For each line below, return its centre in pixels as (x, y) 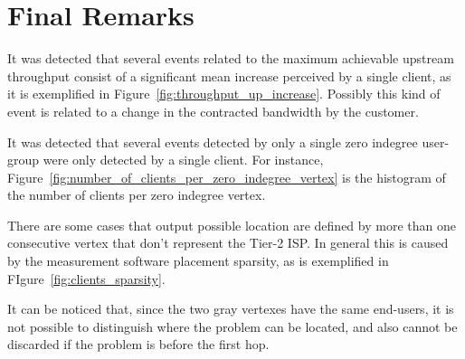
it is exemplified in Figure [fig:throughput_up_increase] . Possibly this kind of (224, 94)
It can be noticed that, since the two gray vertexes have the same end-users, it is (231, 309)
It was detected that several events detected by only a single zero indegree (213, 142)
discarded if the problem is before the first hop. (138, 344)
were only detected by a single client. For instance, (183, 160)
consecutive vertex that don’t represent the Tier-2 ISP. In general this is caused (228, 243)
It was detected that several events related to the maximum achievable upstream (231, 58)
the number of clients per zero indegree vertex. (137, 195)
